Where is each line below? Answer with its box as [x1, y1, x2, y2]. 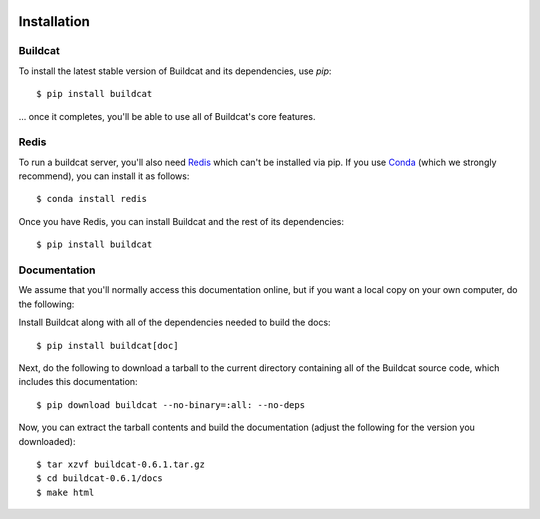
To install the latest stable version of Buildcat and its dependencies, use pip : [18, 65, 332, 77]
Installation [18, 13, 90, 30]
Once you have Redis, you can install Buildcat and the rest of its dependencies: [18, 215, 345, 227]
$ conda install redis [36, 193, 148, 205]
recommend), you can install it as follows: [18, 170, 190, 182]
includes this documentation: [18, 376, 139, 388]
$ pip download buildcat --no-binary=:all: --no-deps [36, 399, 305, 410]
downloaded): [18, 435, 76, 447]
